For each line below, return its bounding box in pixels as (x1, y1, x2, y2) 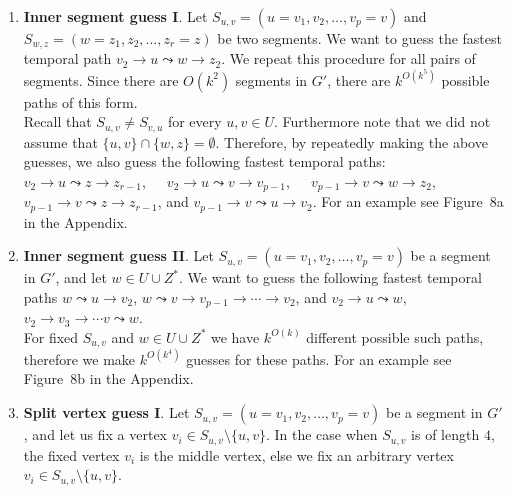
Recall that (23, 111, 92, 132)
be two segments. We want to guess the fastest (217, 28, 502, 48)
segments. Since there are (23, 69, 179, 90)
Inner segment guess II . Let (23, 245, 214, 266)
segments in (235, 69, 308, 90)
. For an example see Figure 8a (312, 191, 504, 212)
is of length (411, 424, 480, 445)
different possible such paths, (306, 326, 484, 347)
